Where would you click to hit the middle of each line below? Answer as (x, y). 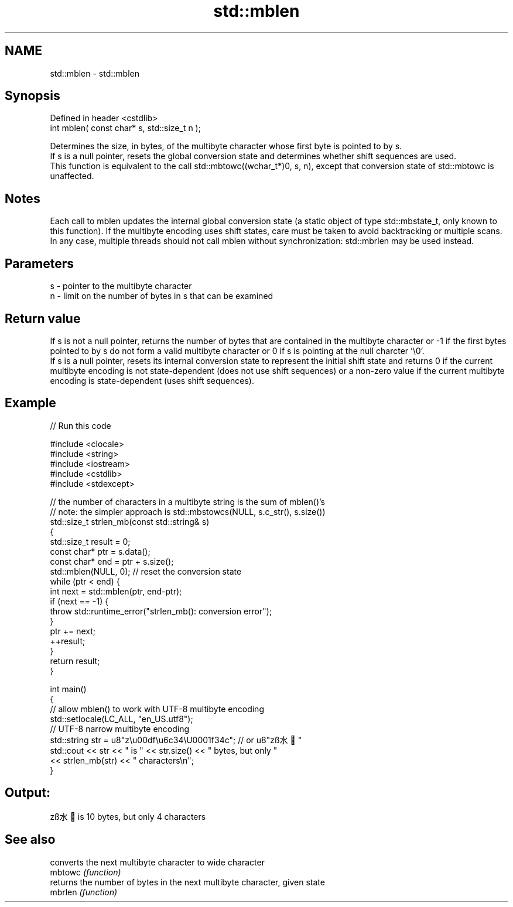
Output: (28, 793)
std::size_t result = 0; (90, 541)
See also (30, 840)
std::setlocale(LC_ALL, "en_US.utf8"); (122, 719)
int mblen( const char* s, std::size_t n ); (125, 128)
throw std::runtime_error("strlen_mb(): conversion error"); (161, 611)
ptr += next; (73, 631)
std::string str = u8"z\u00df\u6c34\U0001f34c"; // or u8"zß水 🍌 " (176, 740)
